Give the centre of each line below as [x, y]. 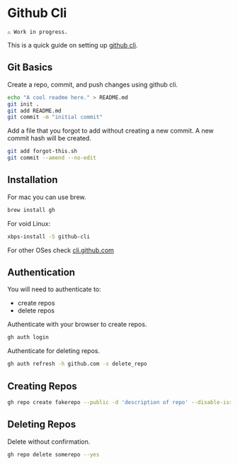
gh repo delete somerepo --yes [53, 454]
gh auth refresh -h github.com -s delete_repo [77, 364]
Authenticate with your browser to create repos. [77, 325]
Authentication [41, 272]
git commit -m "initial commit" [55, 117]
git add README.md [34, 111]
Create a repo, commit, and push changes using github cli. [93, 84]
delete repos [36, 310]
